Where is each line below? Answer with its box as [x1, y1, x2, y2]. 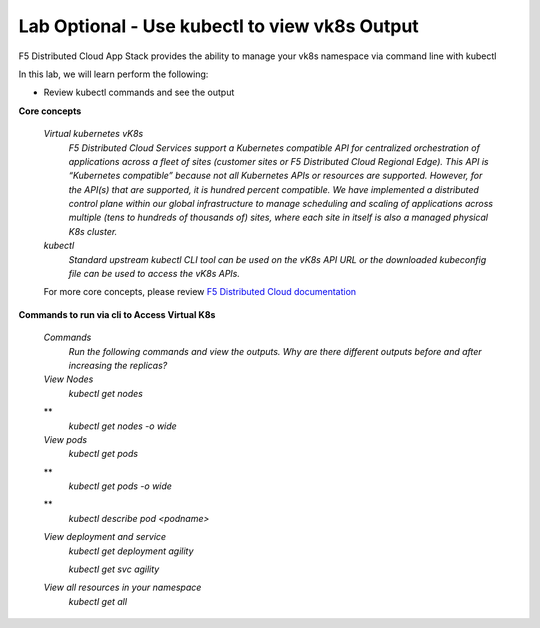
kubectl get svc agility [68, 563, 160, 575]
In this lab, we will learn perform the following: [18, 68, 209, 80]
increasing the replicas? [68, 359, 168, 371]
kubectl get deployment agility [68, 545, 194, 557]
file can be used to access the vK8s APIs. [68, 268, 240, 280]
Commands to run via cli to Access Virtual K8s [18, 308, 216, 320]
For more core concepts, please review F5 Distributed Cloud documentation [43, 286, 357, 298]
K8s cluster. [68, 225, 118, 237]
